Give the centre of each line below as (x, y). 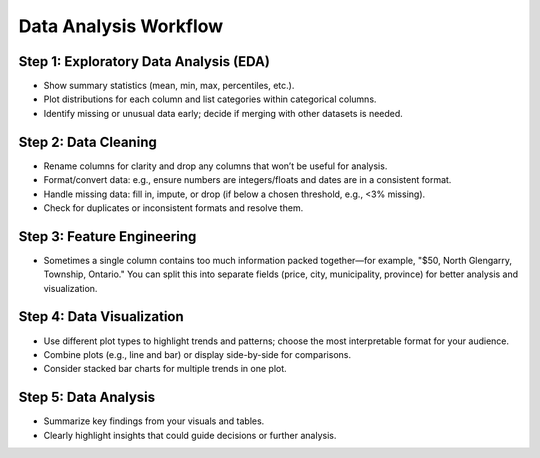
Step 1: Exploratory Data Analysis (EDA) (144, 61)
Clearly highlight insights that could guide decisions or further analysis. (190, 435)
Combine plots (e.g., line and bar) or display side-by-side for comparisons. (197, 354)
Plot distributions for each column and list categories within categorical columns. (210, 99)
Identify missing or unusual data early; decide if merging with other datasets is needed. (223, 113)
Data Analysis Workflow (121, 26)
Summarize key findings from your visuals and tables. (154, 421)
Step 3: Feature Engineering (107, 236)
